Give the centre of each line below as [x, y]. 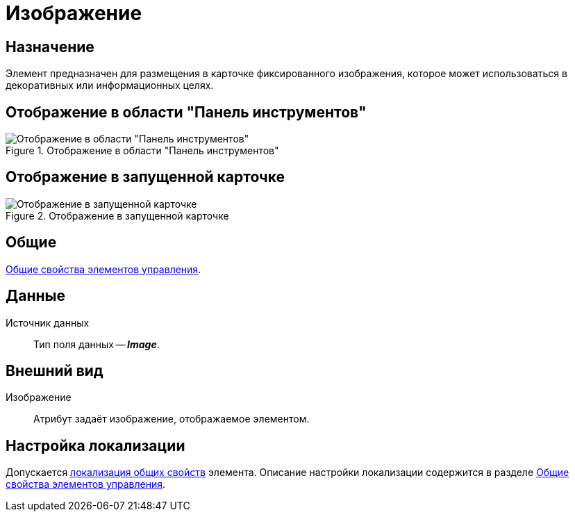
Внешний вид [55, 370]
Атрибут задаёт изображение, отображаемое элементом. [172, 419]
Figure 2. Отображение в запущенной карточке [117, 215]
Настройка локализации [95, 445]
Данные [35, 296]
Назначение [50, 47]
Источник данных [48, 322]
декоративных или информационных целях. [110, 85]
